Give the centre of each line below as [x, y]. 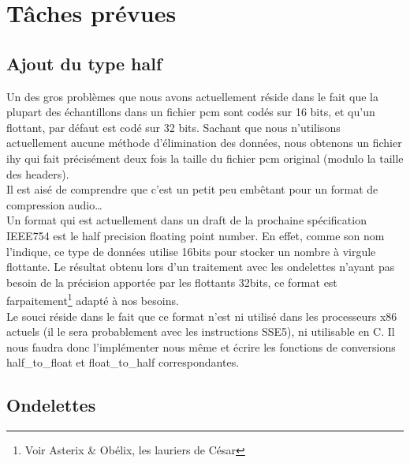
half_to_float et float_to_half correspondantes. [123, 362]
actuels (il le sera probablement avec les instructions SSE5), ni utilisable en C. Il [201, 331]
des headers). [38, 173]
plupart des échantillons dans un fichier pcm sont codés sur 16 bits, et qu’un [191, 112]
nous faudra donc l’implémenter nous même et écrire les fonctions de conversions [201, 346]
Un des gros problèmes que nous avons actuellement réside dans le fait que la [192, 96]
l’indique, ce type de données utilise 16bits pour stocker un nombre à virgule [191, 251]
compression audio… [54, 204]
